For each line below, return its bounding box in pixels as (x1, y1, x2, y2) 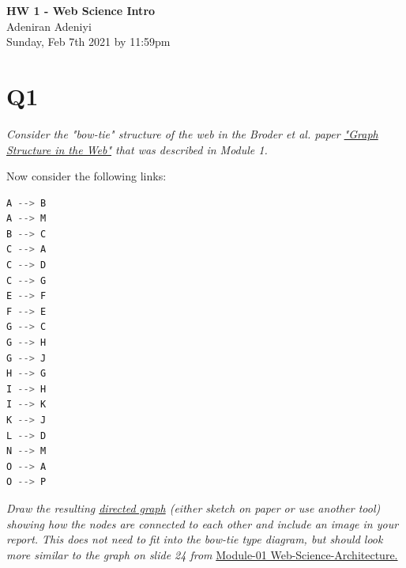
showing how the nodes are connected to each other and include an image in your (6, 515, 399, 532)
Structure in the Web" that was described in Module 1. (6, 141, 268, 157)
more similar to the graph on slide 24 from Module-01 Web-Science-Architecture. (6, 546, 398, 562)
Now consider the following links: (6, 168, 167, 184)
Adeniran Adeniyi (6, 17, 92, 34)
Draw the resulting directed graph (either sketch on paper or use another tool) (6, 499, 381, 516)
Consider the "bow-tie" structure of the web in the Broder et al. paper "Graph (6, 125, 378, 142)
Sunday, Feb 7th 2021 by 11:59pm (6, 33, 171, 50)
